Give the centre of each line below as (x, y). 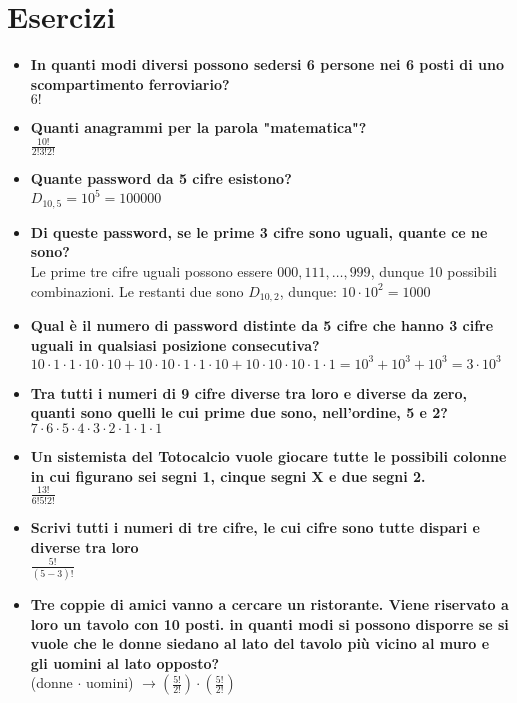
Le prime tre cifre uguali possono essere (151, 270)
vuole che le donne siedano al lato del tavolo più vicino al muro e (260, 643)
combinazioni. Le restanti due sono (137, 290)
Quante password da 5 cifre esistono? (161, 178)
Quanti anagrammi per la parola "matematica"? (198, 127)
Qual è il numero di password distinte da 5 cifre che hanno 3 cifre (262, 325)
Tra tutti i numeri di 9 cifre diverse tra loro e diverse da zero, (248, 392)
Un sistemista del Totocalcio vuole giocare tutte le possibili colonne (268, 455)
